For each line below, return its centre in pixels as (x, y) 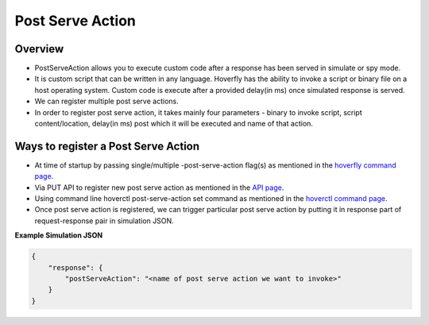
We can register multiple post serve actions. (106, 101)
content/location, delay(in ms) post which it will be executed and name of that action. (174, 124)
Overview (39, 49)
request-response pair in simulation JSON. (104, 221)
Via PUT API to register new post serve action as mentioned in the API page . (159, 188)
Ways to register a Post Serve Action (107, 146)
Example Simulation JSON (59, 235)
